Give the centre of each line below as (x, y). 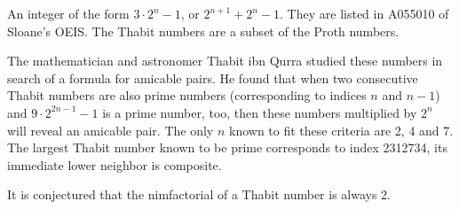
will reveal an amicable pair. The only (111, 130)
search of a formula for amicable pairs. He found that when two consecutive (213, 77)
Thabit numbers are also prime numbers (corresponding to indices (187, 95)
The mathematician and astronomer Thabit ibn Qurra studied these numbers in (225, 61)
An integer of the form (68, 13)
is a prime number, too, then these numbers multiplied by (260, 112)
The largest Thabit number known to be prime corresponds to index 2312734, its (227, 147)
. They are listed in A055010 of (364, 13)
